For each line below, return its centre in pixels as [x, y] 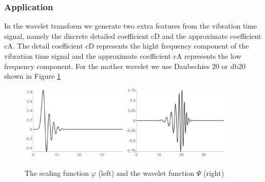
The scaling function [57, 173]
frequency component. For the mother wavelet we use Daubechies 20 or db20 [125, 66]
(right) [214, 173]
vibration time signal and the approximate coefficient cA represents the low [123, 56]
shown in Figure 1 [32, 76]
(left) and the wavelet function [146, 173]
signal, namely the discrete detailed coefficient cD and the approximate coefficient [133, 36]
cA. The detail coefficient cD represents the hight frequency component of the [127, 46]
